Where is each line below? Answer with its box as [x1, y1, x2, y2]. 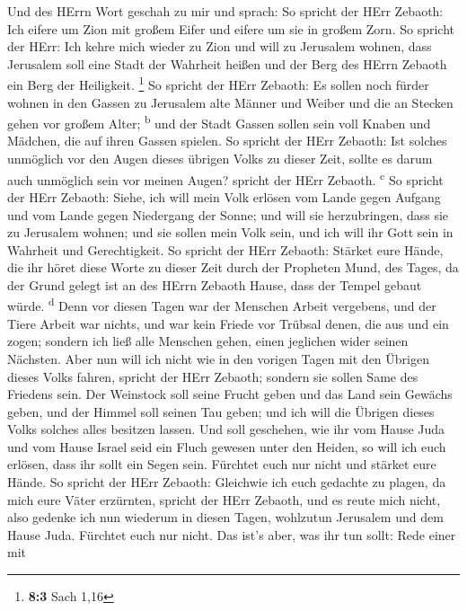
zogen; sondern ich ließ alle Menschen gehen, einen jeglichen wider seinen [7, 332, 409, 350]
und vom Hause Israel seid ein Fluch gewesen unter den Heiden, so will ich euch [7, 437, 446, 456]
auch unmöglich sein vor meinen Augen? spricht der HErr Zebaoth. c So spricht [7, 167, 444, 189]
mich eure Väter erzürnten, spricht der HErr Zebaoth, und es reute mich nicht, [7, 490, 441, 509]
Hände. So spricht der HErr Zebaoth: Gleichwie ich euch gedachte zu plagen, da [7, 473, 446, 491]
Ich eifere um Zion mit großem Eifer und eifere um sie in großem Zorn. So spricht [7, 19, 454, 38]
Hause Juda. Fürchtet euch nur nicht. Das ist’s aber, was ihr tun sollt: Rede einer [7, 525, 456, 544]
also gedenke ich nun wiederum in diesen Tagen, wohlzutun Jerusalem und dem [7, 508, 444, 527]
